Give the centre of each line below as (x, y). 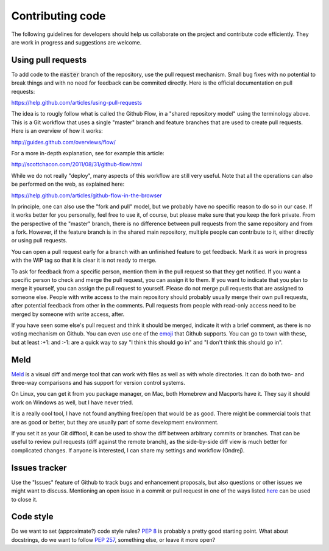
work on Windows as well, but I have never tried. (72, 402)
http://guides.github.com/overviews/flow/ (63, 142)
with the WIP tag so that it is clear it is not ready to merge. (84, 260)
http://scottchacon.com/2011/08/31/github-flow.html (77, 164)
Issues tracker (39, 468)
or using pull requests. (39, 240)
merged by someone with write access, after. (68, 314)
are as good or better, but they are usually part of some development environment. (115, 422)
